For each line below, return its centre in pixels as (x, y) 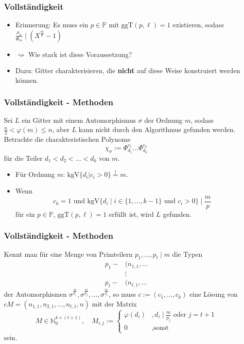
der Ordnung (163, 120)
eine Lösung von (213, 294)
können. (27, 80)
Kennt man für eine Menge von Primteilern (68, 254)
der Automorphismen (35, 294)
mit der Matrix (114, 303)
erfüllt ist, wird (131, 214)
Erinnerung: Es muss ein (52, 25)
